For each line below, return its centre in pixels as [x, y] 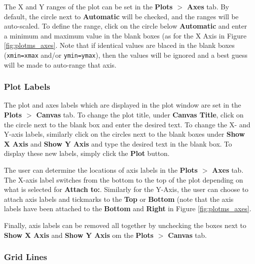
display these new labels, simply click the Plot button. [87, 153]
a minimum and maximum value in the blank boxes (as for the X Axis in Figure [125, 35]
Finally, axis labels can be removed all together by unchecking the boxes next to [125, 225]
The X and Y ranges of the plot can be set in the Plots [88, 6]
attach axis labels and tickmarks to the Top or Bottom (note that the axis [119, 199]
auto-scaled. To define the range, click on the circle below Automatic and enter [126, 26]
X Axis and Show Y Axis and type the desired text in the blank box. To [118, 143]
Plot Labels [27, 87]
